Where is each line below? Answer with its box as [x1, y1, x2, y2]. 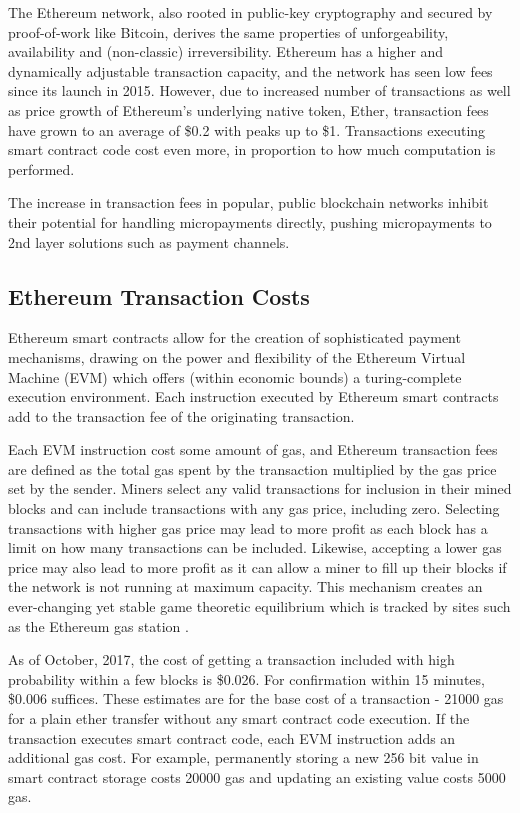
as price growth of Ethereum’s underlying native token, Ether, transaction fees [8, 99, 489, 120]
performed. [8, 158, 75, 179]
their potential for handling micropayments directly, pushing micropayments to [8, 211, 492, 232]
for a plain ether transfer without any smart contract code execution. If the [8, 708, 470, 729]
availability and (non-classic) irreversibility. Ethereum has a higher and [8, 41, 444, 62]
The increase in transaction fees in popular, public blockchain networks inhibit [8, 192, 489, 213]
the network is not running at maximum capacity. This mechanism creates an [8, 576, 483, 597]
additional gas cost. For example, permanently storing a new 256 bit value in [8, 747, 479, 768]
